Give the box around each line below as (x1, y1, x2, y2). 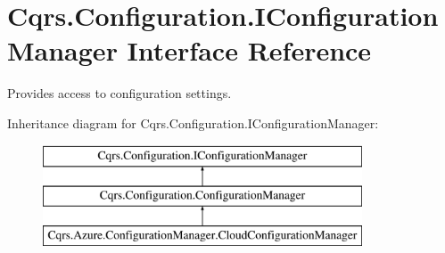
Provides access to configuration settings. (7, 84, 232, 102)
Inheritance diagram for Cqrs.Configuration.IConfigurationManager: (7, 113, 379, 132)
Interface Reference (127, 32, 372, 69)
